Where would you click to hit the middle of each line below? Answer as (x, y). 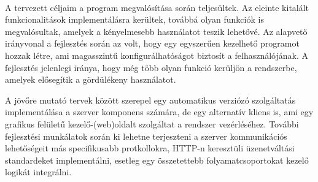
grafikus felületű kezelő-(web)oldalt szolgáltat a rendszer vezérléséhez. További (152, 123)
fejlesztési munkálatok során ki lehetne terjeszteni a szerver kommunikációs (146, 136)
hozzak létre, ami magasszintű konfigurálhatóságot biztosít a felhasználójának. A (157, 55)
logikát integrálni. (38, 172)
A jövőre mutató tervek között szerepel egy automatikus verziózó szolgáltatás (150, 100)
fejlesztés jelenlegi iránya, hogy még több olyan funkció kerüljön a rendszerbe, (151, 67)
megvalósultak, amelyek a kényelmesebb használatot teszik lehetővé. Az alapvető (156, 31)
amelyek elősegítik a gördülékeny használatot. (91, 79)
